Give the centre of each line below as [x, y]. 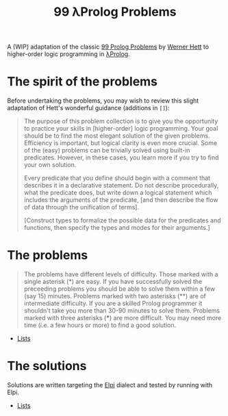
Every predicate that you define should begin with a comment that [117, 178]
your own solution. [50, 165]
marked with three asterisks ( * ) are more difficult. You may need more [123, 318]
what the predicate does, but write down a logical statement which [118, 193]
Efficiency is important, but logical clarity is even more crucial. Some [121, 143]
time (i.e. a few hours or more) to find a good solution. [100, 325]
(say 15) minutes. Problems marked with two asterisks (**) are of [115, 296]
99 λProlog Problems [115, 12]
